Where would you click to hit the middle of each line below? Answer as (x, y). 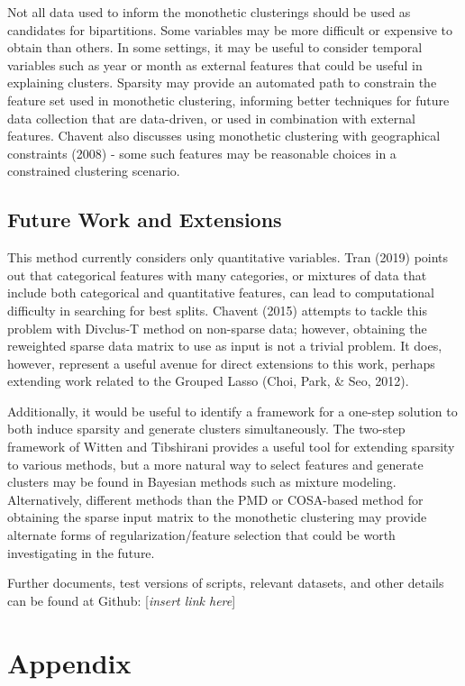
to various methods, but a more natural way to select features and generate (215, 464)
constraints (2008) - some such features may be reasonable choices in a (202, 153)
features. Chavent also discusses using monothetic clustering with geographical (224, 136)
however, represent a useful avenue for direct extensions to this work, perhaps (221, 363)
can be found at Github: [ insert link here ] (122, 600)
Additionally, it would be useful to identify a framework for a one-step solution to (232, 411)
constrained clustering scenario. (94, 171)
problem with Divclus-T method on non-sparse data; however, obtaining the (217, 328)
